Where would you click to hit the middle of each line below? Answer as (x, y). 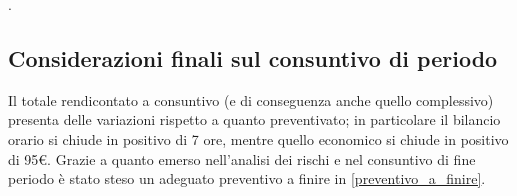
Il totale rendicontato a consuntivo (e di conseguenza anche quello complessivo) (251, 99)
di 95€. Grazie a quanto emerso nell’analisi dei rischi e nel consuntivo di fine (242, 158)
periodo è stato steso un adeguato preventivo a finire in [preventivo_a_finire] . (247, 178)
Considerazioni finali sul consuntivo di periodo (253, 57)
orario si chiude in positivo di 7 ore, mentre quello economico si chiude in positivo (258, 138)
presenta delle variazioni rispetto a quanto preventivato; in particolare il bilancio (254, 119)
